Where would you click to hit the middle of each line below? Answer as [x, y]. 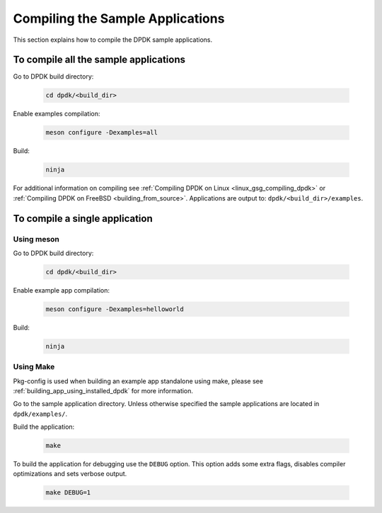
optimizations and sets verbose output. [70, 474]
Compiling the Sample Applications [119, 18]
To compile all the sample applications [99, 60]
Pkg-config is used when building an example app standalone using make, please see [138, 381]
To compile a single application [83, 219]
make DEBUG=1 [68, 493]
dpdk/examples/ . [40, 414]
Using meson [36, 239]
